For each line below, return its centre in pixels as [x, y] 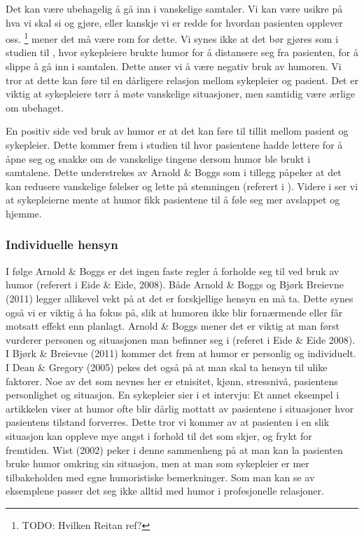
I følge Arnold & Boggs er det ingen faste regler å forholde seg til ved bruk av [173, 270]
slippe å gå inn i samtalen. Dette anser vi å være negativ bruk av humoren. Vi [174, 66]
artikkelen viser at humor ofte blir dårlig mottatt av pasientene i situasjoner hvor [180, 408]
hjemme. [24, 213]
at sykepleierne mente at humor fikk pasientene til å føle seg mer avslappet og [173, 200]
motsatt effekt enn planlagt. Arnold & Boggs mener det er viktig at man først [173, 326]
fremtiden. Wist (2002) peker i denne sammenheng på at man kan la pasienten [174, 449]
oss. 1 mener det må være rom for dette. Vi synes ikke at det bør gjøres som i [172, 38]
